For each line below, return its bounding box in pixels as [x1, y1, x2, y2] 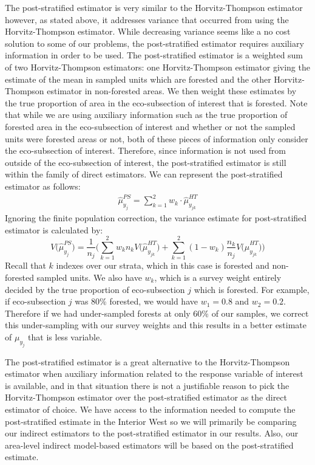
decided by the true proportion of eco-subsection [5, 283, 185, 295]
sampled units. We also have [36, 270, 142, 283]
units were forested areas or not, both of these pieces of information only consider [5, 132, 308, 145]
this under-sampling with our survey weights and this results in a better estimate [5, 319, 307, 331]
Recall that [5, 259, 46, 272]
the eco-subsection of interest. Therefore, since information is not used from [5, 144, 286, 157]
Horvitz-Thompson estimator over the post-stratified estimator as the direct [5, 391, 287, 404]
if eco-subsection [5, 295, 66, 308]
